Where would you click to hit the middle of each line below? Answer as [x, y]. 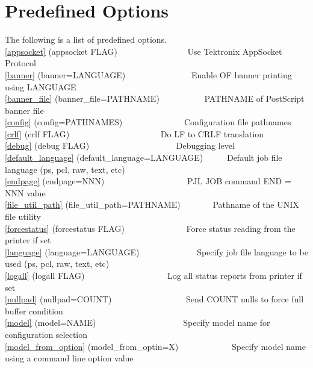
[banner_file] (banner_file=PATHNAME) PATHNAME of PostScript [155, 98]
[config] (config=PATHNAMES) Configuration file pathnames [148, 122]
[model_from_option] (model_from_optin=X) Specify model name [155, 346]
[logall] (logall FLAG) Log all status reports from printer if [153, 275]
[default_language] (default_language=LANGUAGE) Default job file [144, 157]
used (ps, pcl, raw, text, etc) [57, 264]
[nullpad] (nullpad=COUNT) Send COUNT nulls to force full [154, 299]
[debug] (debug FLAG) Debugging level [120, 145]
